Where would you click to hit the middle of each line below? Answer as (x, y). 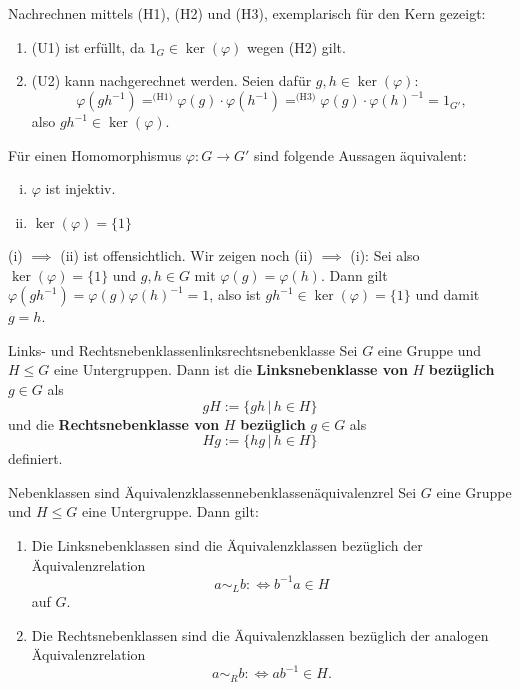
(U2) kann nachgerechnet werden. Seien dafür (171, 80)
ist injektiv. (80, 188)
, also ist (235, 294)
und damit (447, 294)
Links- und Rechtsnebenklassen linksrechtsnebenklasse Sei (183, 349)
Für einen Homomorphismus (95, 154)
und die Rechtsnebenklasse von (114, 423)
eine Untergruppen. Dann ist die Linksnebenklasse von (230, 369)
